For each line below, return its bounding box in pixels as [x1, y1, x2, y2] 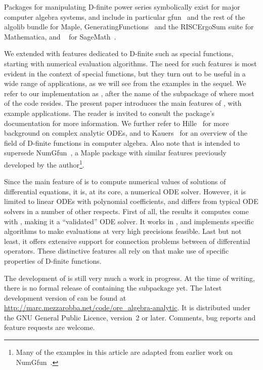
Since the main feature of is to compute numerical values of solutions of [4, 176, 226, 187]
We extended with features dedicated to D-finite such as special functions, [4, 48, 234, 59]
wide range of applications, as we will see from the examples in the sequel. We [4, 78, 246, 89]
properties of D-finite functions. [4, 255, 102, 266]
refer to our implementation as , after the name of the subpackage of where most [4, 88, 254, 98]
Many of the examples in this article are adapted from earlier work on [16, 347, 233, 357]
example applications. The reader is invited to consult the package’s [4, 107, 215, 118]
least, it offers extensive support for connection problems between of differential [4, 235, 250, 246]
